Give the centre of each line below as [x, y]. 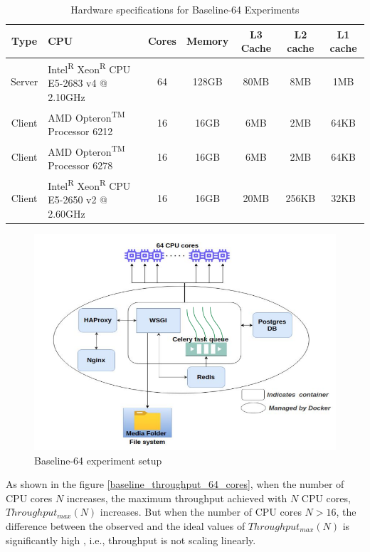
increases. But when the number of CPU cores [201, 512]
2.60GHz [67, 213]
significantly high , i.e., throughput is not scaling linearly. [131, 540]
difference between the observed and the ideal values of [126, 525]
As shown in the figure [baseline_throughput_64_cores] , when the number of [175, 484]
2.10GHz [67, 96]
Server [25, 81]
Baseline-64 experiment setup [98, 460]
